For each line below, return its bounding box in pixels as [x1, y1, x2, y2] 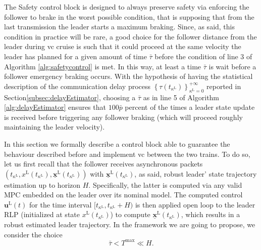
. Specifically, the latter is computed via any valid [88, 179, 242, 190]
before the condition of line [154, 51, 238, 61]
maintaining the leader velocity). [4, 121, 105, 132]
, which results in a [181, 209, 240, 220]
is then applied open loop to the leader [135, 199, 255, 210]
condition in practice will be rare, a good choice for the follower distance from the [4, 31, 257, 41]
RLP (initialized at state [4, 209, 80, 220]
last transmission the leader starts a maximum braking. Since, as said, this [4, 21, 235, 32]
